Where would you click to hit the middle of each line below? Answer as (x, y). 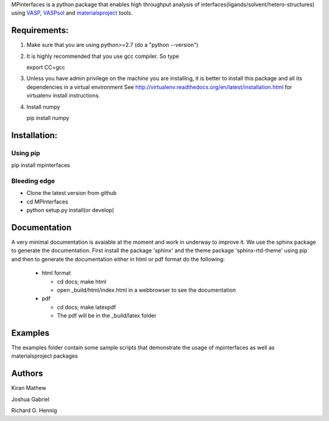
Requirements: (40, 30)
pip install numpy (48, 118)
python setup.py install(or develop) (70, 210)
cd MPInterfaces (47, 202)
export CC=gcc (46, 68)
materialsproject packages (45, 356)
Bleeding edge (33, 181)
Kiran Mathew (29, 388)
